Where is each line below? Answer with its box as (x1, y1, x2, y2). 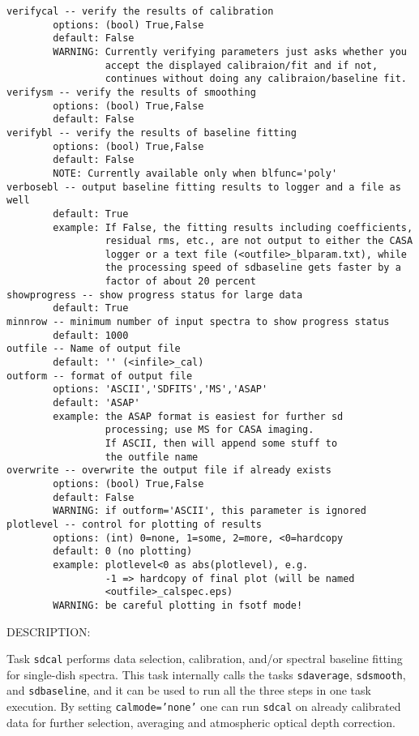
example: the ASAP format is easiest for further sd (53, 410, 344, 422)
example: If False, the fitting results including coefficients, (53, 221, 413, 233)
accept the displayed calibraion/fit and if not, (105, 59, 378, 71)
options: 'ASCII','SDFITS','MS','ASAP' (53, 383, 268, 396)
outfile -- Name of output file (6, 343, 181, 355)
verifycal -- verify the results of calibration (6, 6, 274, 17)
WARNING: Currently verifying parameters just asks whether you (53, 45, 407, 58)
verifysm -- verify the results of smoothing (6, 86, 256, 98)
